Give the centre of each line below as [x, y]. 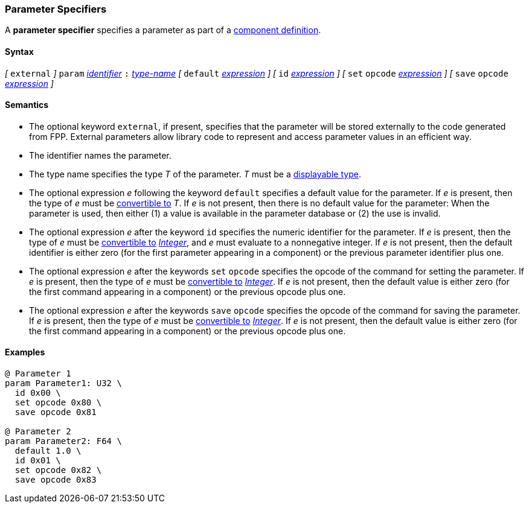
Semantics [27, 105]
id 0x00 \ [38, 393]
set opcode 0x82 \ [58, 470]
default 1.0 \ [48, 451]
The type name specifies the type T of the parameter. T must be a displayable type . [195, 174]
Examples [25, 352]
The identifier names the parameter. [100, 155]
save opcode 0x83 [56, 480]
